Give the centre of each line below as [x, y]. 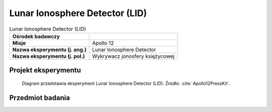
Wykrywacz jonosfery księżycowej [133, 56]
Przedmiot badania [40, 98]
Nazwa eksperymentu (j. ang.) [49, 49]
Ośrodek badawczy [36, 36]
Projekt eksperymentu [45, 70]
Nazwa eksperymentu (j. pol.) [49, 56]
